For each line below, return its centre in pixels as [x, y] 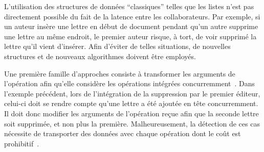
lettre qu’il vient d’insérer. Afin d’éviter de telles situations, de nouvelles [117, 46]
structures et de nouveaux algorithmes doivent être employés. [100, 56]
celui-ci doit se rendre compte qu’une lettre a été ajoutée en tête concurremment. [131, 103]
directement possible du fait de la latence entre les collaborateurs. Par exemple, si [132, 16]
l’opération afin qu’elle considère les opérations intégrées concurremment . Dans [130, 83]
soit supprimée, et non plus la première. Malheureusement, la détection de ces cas [132, 123]
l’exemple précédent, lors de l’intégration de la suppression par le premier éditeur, [132, 93]
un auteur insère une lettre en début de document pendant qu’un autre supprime [131, 26]
